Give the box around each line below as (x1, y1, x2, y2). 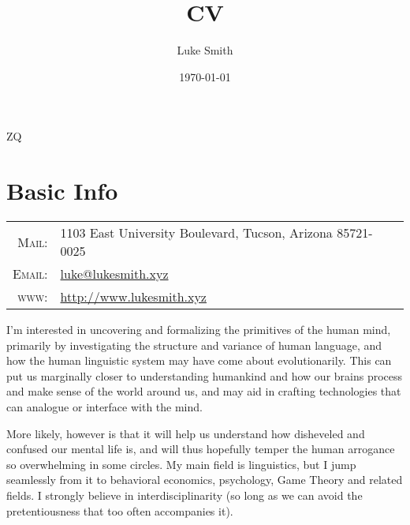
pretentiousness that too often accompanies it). (6, 502, 233, 519)
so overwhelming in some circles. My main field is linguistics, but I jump (6, 456, 356, 472)
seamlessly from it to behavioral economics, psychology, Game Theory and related (6, 471, 403, 488)
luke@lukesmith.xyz (60, 264, 169, 283)
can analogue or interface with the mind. (6, 399, 203, 414)
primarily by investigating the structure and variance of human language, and (6, 336, 382, 353)
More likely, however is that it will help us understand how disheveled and (6, 425, 365, 441)
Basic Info (6, 174, 118, 207)
